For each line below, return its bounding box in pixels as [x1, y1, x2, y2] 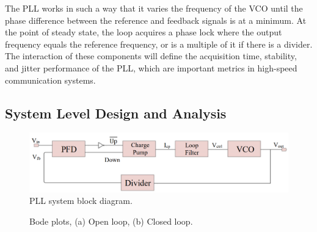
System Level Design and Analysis [5, 103, 227, 122]
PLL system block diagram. [29, 194, 133, 207]
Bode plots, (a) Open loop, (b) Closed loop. [29, 214, 193, 227]
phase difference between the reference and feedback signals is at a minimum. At [5, 13, 307, 26]
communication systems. [5, 73, 96, 86]
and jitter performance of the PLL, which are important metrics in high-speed [5, 61, 297, 74]
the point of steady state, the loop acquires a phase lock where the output [5, 26, 282, 38]
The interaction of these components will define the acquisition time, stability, [5, 49, 297, 62]
